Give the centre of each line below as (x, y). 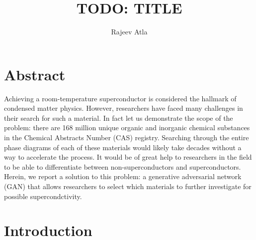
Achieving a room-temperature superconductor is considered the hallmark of (120, 98)
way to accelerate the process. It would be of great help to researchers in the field (128, 157)
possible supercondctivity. (43, 196)
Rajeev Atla (129, 32)
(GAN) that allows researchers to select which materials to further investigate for (128, 186)
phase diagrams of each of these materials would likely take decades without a (123, 147)
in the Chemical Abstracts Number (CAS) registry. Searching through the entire (127, 137)
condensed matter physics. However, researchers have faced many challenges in (124, 108)
